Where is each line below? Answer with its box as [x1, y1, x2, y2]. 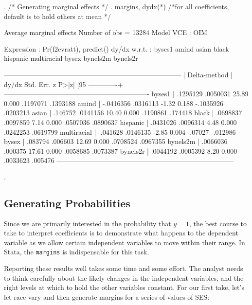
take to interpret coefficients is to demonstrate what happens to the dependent [4, 228, 238, 238]
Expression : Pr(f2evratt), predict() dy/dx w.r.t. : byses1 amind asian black [4, 43, 229, 54]
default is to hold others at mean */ [4, 11, 111, 21]
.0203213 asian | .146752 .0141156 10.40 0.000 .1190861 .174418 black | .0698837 [4, 108, 242, 118]
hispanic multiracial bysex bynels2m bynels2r [4, 53, 138, 63]
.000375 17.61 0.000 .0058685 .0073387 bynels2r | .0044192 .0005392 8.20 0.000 [4, 145, 237, 156]
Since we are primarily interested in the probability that [4, 218, 171, 228]
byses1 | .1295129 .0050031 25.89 [151, 89, 249, 99]
